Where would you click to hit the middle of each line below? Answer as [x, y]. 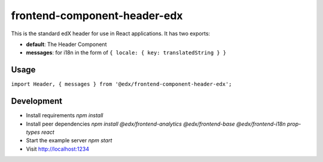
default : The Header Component [66, 44]
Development [37, 101]
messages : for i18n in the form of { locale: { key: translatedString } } [126, 53]
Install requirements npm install [65, 115]
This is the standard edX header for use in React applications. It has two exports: [111, 33]
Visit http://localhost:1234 [58, 149]
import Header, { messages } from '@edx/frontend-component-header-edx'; [122, 84]
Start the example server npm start [69, 140]
